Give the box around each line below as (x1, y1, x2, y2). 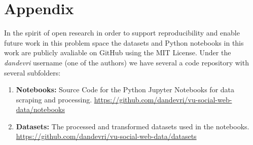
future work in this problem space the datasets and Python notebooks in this (4, 37, 244, 48)
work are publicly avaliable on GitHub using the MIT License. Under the (4, 47, 231, 58)
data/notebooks (16, 104, 65, 115)
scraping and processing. (16, 94, 92, 104)
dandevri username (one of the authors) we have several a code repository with (4, 57, 249, 67)
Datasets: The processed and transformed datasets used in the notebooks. (16, 121, 249, 131)
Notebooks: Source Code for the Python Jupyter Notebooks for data (16, 84, 235, 95)
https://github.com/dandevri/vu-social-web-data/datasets (16, 131, 197, 141)
